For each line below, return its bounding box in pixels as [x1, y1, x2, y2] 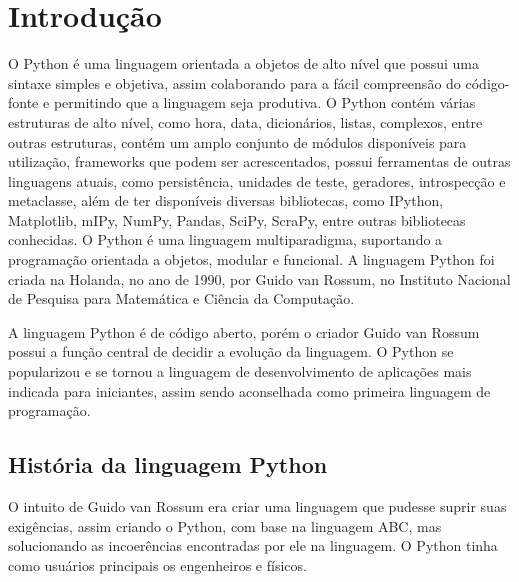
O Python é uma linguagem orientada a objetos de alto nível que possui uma [8, 53, 480, 74]
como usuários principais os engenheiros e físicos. [8, 554, 307, 575]
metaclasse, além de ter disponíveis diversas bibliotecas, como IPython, [8, 190, 444, 211]
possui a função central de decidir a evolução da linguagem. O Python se [8, 341, 454, 362]
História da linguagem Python [8, 449, 328, 480]
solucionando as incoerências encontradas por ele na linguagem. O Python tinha [8, 535, 498, 556]
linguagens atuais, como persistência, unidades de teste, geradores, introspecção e [8, 170, 506, 191]
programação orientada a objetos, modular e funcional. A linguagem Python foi [8, 249, 495, 270]
